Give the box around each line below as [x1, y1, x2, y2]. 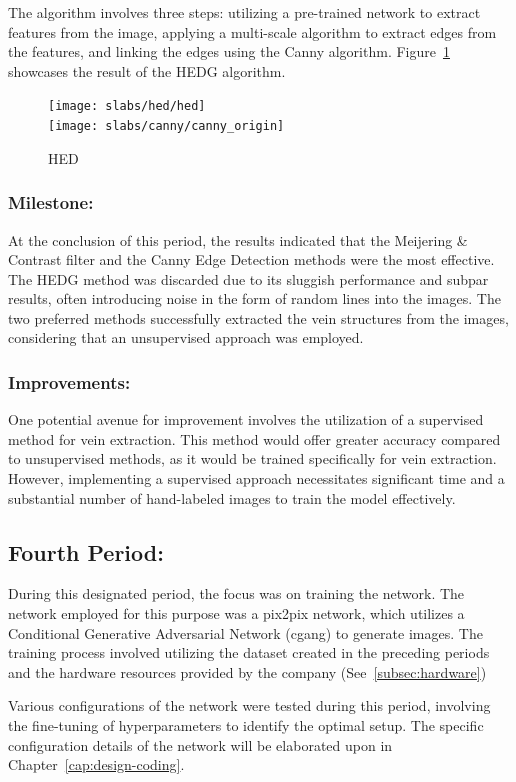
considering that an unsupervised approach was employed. [8, 327, 364, 348]
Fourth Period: [8, 536, 164, 567]
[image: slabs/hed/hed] [48, 99, 206, 114]
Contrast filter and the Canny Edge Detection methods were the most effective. [8, 249, 495, 270]
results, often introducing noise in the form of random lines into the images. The [8, 288, 501, 309]
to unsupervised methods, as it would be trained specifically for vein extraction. [8, 448, 497, 469]
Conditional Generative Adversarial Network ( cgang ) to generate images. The [8, 622, 483, 643]
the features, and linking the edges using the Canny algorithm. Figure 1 [8, 41, 450, 62]
